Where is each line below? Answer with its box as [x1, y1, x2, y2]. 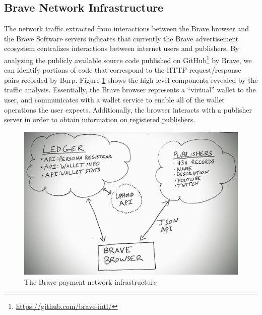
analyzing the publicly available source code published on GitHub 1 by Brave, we [4, 53, 252, 65]
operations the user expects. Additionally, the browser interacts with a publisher [4, 104, 252, 115]
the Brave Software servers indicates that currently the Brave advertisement [4, 33, 239, 43]
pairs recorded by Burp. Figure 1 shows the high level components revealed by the [4, 74, 258, 85]
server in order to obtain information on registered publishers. [4, 114, 195, 125]
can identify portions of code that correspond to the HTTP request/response [4, 65, 241, 75]
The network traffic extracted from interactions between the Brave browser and [4, 23, 249, 34]
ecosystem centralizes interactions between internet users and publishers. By [4, 43, 239, 54]
